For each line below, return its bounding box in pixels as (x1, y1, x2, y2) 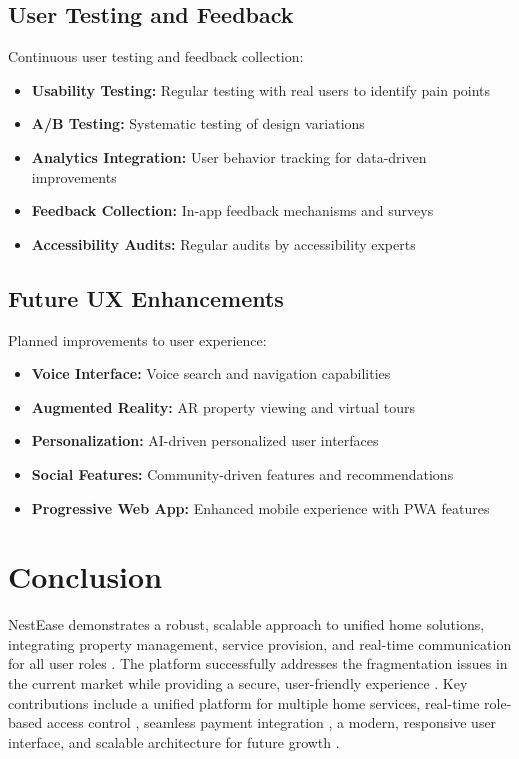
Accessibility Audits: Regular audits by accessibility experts (31, 233, 416, 254)
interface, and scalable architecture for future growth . (8, 731, 340, 752)
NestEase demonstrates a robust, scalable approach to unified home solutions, (8, 614, 485, 635)
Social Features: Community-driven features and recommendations (31, 463, 454, 484)
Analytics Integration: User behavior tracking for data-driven (31, 146, 427, 167)
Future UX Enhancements (8, 282, 284, 313)
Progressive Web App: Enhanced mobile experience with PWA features (31, 497, 490, 518)
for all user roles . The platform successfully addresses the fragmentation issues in (8, 653, 508, 674)
